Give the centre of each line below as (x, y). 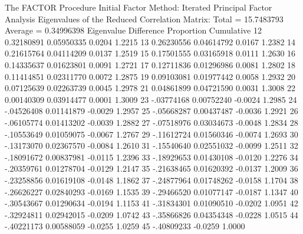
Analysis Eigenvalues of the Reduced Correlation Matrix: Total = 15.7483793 (144, 19)
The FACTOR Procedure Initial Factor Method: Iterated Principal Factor (139, 7)
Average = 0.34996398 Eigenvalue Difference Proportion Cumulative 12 (133, 30)
